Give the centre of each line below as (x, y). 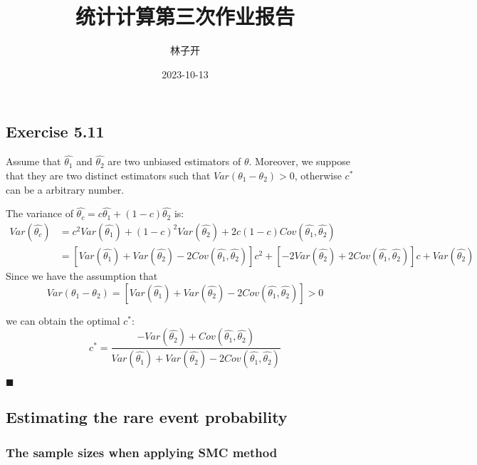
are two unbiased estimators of (174, 161)
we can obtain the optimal (63, 320)
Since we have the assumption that (82, 276)
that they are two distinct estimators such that (108, 175)
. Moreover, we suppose (300, 161)
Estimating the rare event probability (147, 417)
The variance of (40, 213)
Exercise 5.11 (55, 131)
